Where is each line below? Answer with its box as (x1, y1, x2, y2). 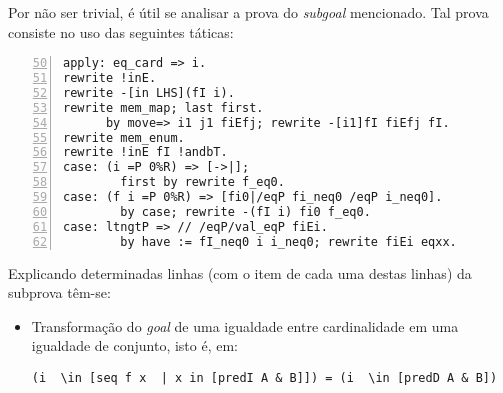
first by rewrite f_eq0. (120, 175, 285, 190)
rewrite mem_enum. (63, 130, 185, 145)
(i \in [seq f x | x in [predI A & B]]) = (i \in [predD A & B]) (31, 370, 498, 385)
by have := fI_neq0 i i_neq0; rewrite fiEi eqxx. (120, 234, 457, 249)
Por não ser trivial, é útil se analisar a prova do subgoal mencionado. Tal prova (8, 2, 489, 22)
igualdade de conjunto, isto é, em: (31, 335, 238, 356)
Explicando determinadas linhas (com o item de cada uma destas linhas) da (8, 262, 472, 283)
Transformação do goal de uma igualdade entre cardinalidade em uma (31, 315, 459, 336)
